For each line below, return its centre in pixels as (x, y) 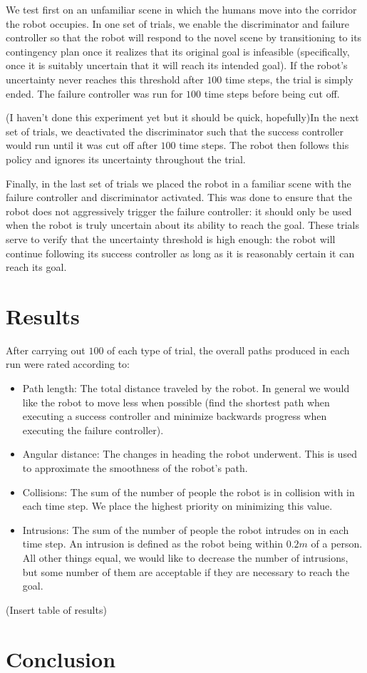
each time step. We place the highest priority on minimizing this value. (177, 506)
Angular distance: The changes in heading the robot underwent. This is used (190, 454)
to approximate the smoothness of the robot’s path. (135, 467)
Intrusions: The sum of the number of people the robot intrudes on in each (186, 529)
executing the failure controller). (93, 430)
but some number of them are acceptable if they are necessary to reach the (186, 571)
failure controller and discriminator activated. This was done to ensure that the (179, 197)
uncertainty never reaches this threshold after (105, 79)
